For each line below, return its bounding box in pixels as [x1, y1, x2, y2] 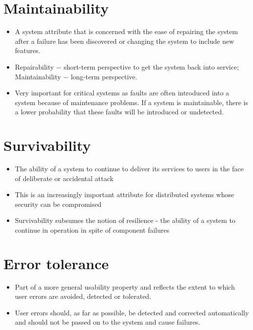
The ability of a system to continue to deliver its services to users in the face [15, 164, 244, 173]
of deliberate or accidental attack [15, 173, 114, 183]
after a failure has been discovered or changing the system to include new [15, 36, 234, 46]
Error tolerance [3, 253, 109, 273]
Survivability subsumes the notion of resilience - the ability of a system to [15, 215, 235, 225]
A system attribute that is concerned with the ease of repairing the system [15, 26, 238, 37]
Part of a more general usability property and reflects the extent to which [15, 281, 235, 292]
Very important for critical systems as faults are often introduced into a [15, 88, 230, 98]
